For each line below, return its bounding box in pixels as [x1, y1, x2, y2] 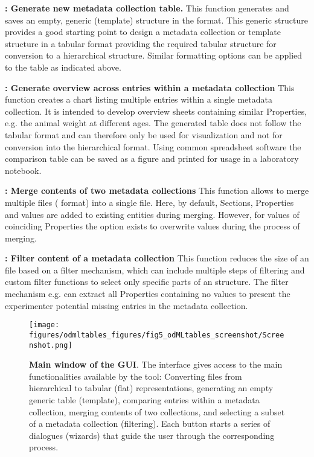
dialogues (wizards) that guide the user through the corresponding [29, 429, 275, 441]
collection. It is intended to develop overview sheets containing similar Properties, [5, 104, 307, 117]
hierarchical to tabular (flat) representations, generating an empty [29, 382, 274, 394]
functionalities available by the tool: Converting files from [29, 369, 242, 382]
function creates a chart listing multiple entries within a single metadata [5, 93, 272, 106]
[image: [29, 321, 60, 330]
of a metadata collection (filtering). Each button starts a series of [29, 417, 271, 430]
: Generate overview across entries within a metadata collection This [5, 81, 295, 94]
